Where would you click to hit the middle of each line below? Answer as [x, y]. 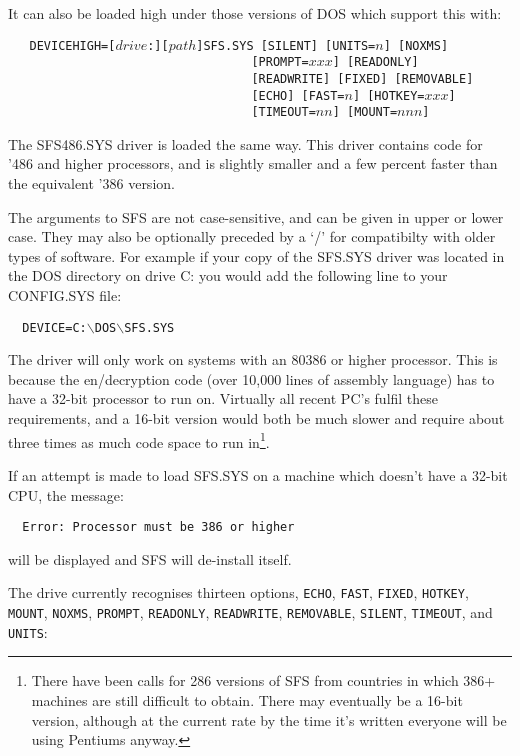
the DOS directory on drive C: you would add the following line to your [228, 275]
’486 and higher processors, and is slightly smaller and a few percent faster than [253, 163]
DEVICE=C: [54, 327]
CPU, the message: [66, 494]
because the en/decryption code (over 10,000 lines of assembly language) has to [251, 378]
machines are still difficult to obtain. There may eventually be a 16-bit [247, 699]
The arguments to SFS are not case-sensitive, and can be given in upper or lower [256, 216]
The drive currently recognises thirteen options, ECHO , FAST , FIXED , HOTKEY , [238, 592]
